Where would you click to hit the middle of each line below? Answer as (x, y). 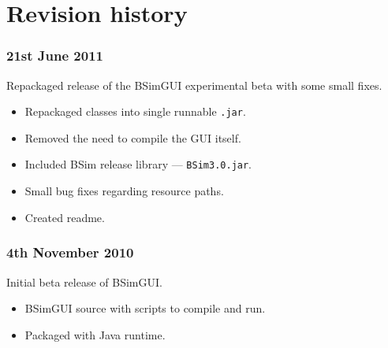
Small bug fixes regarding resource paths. (124, 191)
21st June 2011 (55, 56)
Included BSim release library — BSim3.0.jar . (138, 164)
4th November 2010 (70, 252)
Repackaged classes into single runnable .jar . (135, 111)
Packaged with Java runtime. (95, 334)
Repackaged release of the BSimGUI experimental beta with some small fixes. (194, 85)
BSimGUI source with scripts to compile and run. (145, 308)
